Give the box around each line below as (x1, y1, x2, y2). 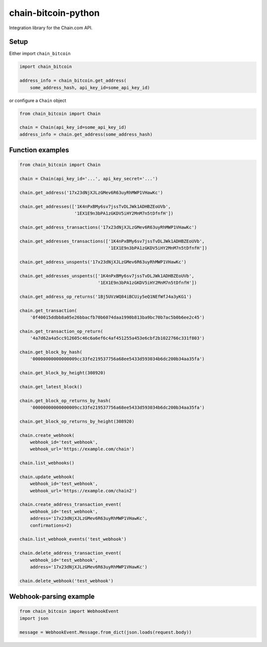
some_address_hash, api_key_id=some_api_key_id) (30, 85, 150, 90)
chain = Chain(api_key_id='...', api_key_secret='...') (19, 176, 158, 182)
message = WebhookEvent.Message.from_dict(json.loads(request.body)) (19, 629, 192, 635)
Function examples (9, 146, 69, 155)
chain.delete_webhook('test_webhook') (19, 578, 114, 584)
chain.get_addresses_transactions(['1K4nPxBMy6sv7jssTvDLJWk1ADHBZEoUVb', (19, 238, 205, 244)
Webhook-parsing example (9, 593, 95, 601)
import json (19, 615, 49, 621)
